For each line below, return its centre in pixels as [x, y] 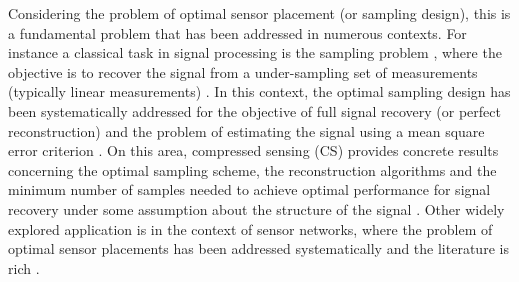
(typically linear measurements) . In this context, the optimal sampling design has [259, 91]
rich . [24, 267]
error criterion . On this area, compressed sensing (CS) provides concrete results [253, 150]
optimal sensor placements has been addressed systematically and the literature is [258, 248]
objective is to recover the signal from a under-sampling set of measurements [243, 71]
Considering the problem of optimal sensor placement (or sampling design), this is [259, 13]
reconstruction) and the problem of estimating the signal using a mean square [246, 130]
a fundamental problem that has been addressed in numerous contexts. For [237, 32]
